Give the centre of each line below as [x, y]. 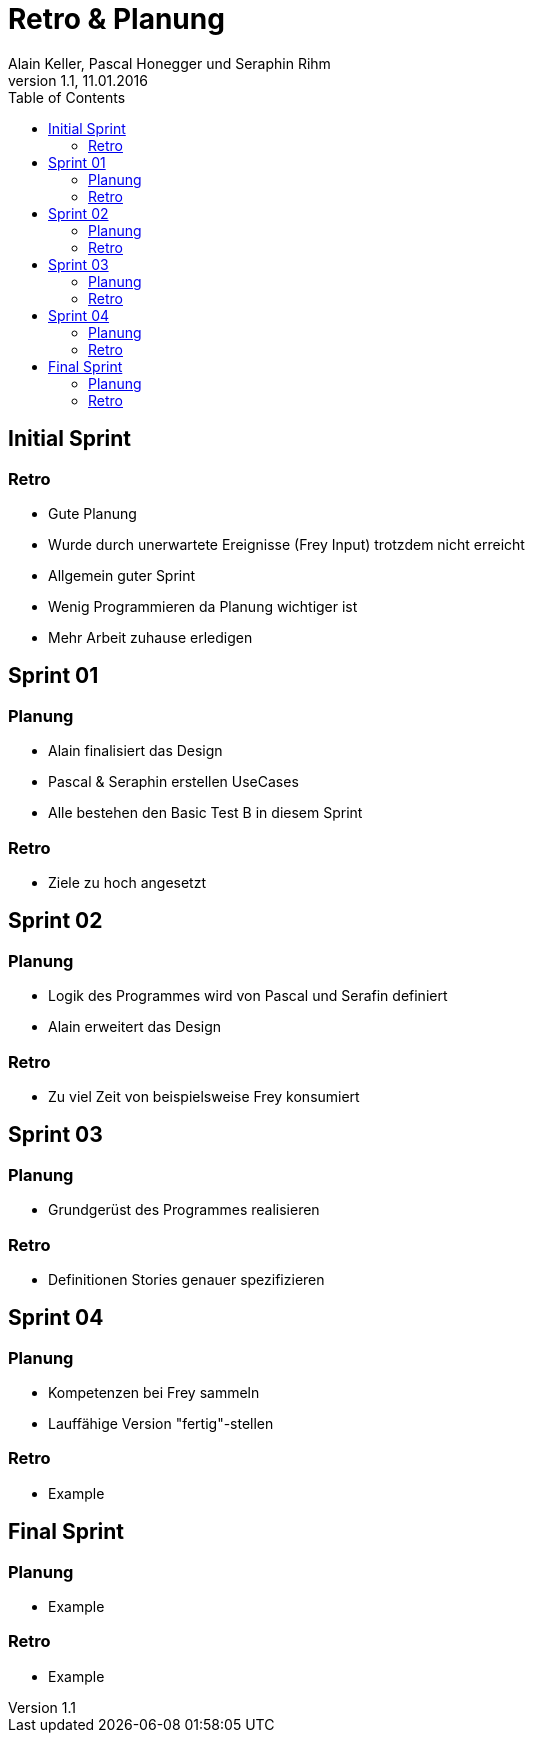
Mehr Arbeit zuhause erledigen [150, 637]
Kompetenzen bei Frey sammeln [154, 1393]
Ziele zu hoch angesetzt [127, 882]
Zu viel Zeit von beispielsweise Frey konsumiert [204, 1096]
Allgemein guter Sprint [122, 575]
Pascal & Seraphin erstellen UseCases [173, 782]
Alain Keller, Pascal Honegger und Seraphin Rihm [169, 63]
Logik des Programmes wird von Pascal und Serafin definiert [248, 996]
